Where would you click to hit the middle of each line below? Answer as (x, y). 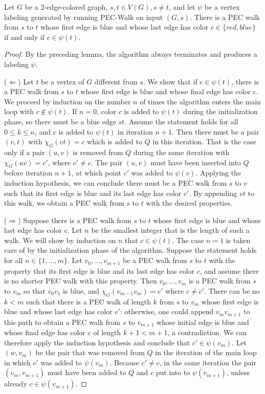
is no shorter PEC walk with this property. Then (81, 281)
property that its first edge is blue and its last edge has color (99, 270)
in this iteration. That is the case (204, 141)
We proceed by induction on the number (68, 101)
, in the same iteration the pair (208, 362)
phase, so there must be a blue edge (60, 121)
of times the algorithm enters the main (200, 101)
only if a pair (25, 152)
